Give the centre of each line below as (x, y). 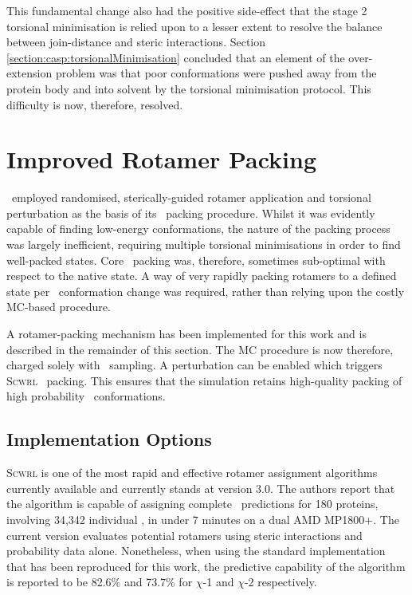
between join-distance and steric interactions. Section (136, 42)
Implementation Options (109, 439)
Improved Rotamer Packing (161, 159)
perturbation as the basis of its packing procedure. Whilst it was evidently (191, 213)
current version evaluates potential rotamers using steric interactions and (184, 535)
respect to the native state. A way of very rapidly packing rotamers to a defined (202, 276)
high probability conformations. (86, 396)
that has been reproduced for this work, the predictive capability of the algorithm (206, 566)
